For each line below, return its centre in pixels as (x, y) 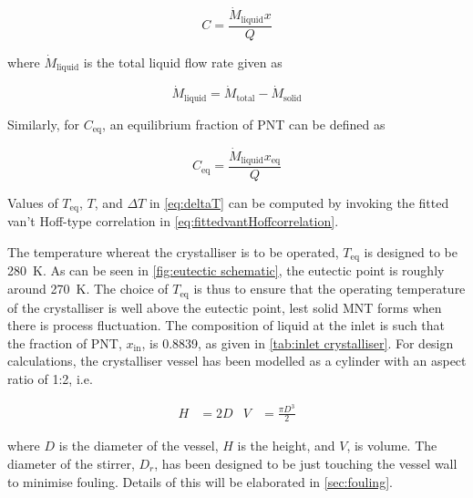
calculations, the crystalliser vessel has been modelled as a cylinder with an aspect (237, 361)
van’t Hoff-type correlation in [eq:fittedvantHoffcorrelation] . (173, 221)
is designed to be (411, 252)
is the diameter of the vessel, (139, 446)
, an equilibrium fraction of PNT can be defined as (244, 124)
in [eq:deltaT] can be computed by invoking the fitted (299, 202)
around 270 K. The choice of (88, 289)
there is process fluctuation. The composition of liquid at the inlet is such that (226, 325)
